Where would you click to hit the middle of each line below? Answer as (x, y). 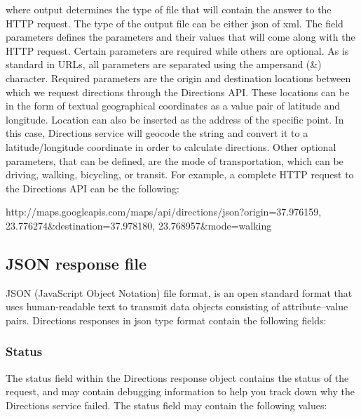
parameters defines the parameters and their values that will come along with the (180, 37)
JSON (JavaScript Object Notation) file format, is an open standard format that (179, 292)
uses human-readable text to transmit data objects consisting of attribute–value (177, 306)
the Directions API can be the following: (93, 188)
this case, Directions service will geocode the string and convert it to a (157, 133)
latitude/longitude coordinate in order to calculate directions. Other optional (171, 146)
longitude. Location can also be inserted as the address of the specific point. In (175, 119)
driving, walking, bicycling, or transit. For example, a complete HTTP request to (180, 174)
